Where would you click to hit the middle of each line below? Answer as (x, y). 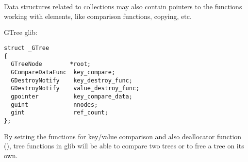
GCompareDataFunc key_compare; (63, 72)
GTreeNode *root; (51, 64)
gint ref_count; (59, 113)
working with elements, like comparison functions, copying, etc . (98, 16)
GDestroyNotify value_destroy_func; (75, 89)
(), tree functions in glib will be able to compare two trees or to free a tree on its (124, 146)
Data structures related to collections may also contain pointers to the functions (123, 7)
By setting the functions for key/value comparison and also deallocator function (123, 136)
